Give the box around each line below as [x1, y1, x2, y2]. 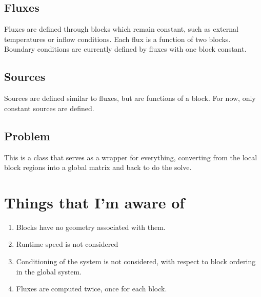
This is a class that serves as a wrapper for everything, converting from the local [4, 152, 257, 162]
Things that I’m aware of [4, 192, 185, 213]
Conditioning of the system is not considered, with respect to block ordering [16, 256, 256, 267]
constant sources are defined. [4, 102, 94, 113]
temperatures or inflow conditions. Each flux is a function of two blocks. [4, 33, 231, 44]
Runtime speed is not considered [16, 239, 118, 249]
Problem [4, 128, 50, 143]
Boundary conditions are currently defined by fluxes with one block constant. [4, 44, 247, 54]
